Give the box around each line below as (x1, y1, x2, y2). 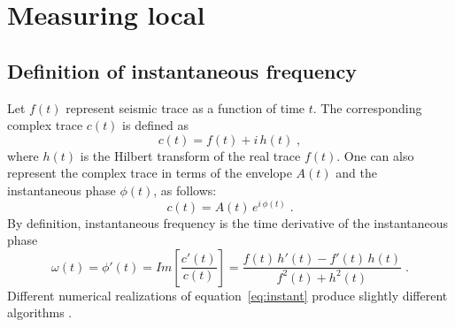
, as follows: (153, 180, 217, 199)
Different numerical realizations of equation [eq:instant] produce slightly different (7, 285, 448, 304)
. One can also (336, 146, 414, 164)
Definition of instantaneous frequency (7, 57, 357, 84)
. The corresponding (312, 98, 422, 117)
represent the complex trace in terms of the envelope (7, 163, 292, 182)
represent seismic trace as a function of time (66, 98, 305, 117)
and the (335, 163, 377, 182)
